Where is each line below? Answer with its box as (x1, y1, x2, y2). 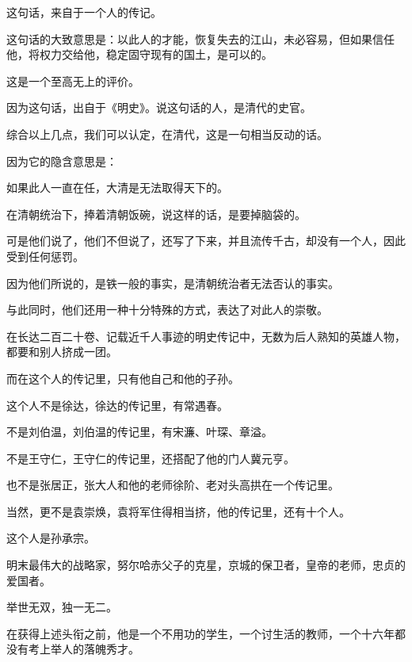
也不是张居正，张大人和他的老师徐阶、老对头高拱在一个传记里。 (6, 476, 339, 493)
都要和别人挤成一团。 (6, 343, 117, 360)
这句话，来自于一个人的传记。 (6, 4, 162, 20)
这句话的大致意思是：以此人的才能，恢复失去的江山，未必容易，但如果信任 (6, 30, 395, 47)
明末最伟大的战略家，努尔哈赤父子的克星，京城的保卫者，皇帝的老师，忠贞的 (6, 557, 406, 573)
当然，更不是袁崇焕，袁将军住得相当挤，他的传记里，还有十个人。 (6, 503, 350, 519)
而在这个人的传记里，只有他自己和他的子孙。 (6, 369, 239, 386)
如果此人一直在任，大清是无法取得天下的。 (6, 179, 228, 196)
